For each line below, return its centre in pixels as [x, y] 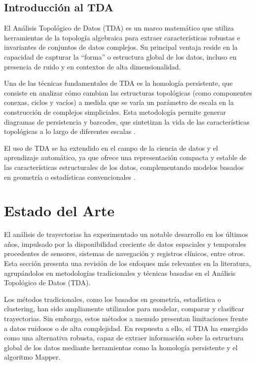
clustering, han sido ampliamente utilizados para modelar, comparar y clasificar [124, 309]
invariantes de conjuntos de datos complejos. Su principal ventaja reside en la [121, 47]
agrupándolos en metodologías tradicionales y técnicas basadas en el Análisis [120, 273]
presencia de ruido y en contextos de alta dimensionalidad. [92, 66]
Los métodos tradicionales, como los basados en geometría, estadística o [112, 299]
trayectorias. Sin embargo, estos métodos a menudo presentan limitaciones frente [126, 318]
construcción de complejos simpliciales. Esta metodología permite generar [115, 112]
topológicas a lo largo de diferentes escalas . [70, 131]
